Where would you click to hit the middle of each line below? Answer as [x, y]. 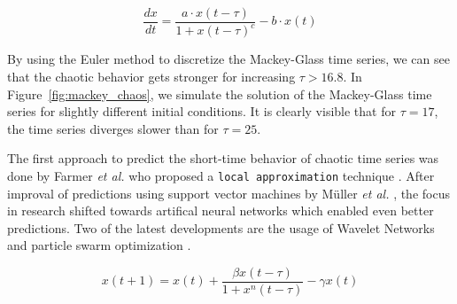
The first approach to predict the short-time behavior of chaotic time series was [223, 158]
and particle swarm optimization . [99, 245]
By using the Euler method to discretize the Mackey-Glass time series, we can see [228, 59]
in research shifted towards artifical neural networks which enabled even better [221, 210]
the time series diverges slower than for [113, 128]
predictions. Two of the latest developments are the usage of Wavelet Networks [221, 227]
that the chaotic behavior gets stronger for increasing [151, 76]
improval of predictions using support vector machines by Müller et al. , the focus [228, 193]
